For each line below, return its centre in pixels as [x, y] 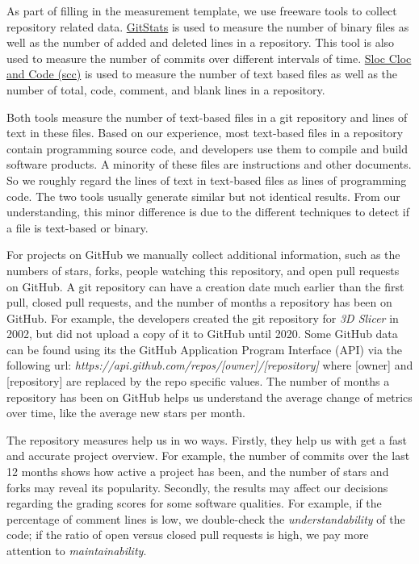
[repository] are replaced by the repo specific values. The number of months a [198, 381]
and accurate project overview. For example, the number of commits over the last [208, 455]
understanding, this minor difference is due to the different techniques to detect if [208, 212]
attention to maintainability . [77, 550]
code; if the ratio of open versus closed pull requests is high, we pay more [188, 535]
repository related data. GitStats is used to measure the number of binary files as [208, 26]
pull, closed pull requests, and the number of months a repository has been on [199, 302]
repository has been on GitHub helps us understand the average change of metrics [209, 397]
